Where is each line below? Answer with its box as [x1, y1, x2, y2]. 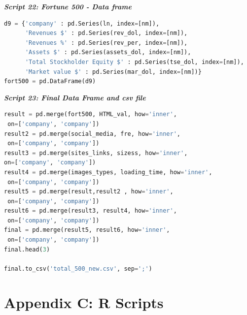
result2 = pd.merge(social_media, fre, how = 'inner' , [4, 130, 181, 137]
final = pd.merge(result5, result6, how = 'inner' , [4, 226, 170, 234]
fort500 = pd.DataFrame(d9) [4, 78, 96, 85]
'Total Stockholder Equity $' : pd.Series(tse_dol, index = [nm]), [25, 58, 244, 65]
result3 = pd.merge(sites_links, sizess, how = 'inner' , [4, 149, 188, 157]
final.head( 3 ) [4, 246, 50, 253]
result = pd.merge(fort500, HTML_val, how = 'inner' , [4, 111, 177, 118]
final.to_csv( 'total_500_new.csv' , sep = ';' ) [4, 265, 152, 272]
